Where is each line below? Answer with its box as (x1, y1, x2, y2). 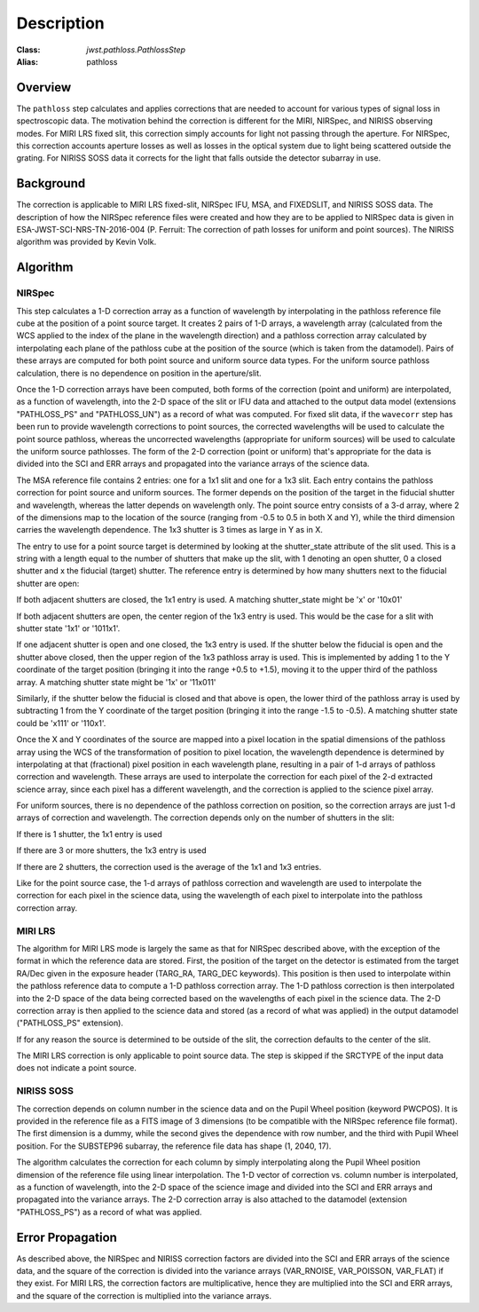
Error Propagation (16, 1229, 117, 1245)
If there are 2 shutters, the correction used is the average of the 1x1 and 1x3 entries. (16, 861, 322, 872)
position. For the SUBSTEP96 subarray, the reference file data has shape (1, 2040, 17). (16, 1141, 332, 1151)
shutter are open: (16, 578, 80, 589)
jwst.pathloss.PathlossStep (86, 44, 186, 55)
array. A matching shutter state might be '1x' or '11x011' (16, 676, 216, 687)
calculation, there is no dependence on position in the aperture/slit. (16, 368, 262, 378)
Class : (16, 44, 41, 55)
